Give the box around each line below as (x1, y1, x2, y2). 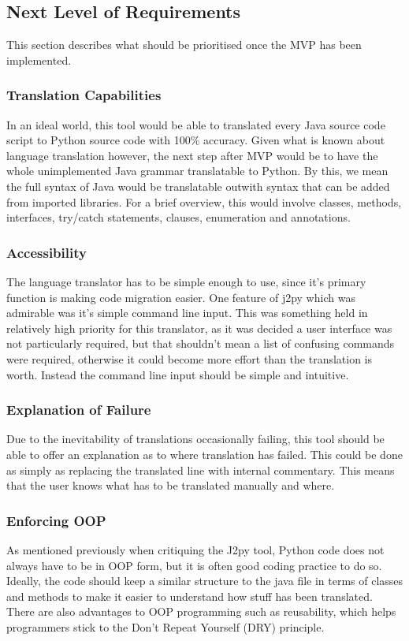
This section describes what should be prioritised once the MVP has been (6, 36, 362, 53)
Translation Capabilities (6, 85, 162, 105)
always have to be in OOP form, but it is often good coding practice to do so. (6, 557, 382, 573)
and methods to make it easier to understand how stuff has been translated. (6, 587, 373, 604)
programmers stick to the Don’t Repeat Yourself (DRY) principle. (6, 618, 325, 635)
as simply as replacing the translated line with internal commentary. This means (6, 461, 395, 478)
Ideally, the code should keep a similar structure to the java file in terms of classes (6, 572, 403, 589)
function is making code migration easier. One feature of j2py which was (6, 289, 355, 305)
